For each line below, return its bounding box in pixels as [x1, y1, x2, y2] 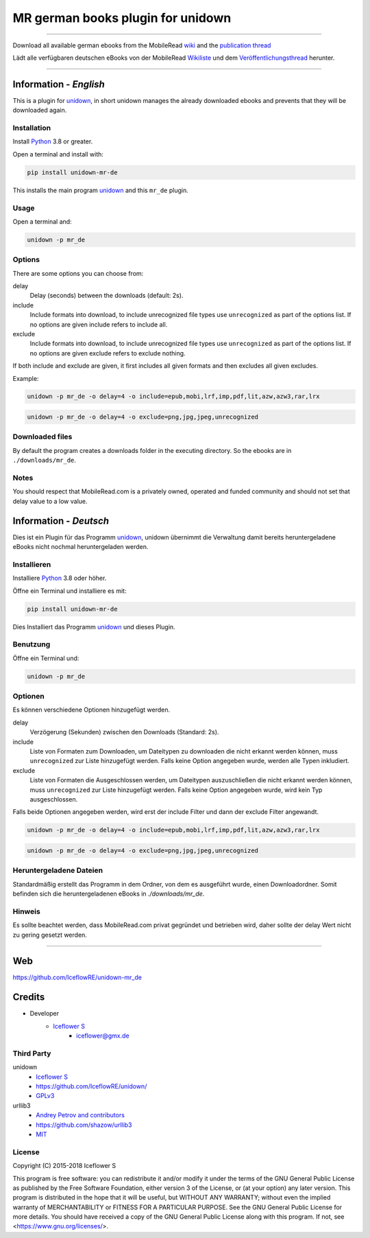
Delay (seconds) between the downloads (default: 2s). [29, 292, 184, 300]
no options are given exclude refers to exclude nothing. [29, 349, 186, 357]
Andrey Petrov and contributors [36, 1111, 125, 1119]
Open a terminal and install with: [12, 150, 104, 158]
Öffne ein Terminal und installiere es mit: [12, 587, 127, 595]
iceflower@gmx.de [76, 1031, 129, 1040]
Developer [29, 1009, 60, 1018]
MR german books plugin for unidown [12, 10, 232, 25]
